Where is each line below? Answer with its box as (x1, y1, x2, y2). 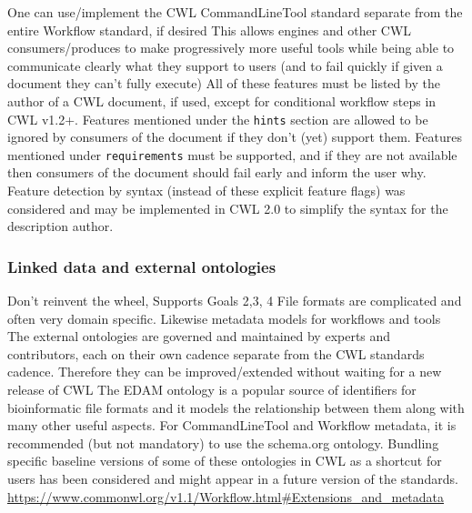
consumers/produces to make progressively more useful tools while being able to (7, 38, 455, 57)
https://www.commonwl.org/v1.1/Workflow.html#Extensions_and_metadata (7, 487, 445, 506)
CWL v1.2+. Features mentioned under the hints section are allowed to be (7, 109, 428, 128)
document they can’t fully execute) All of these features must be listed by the (7, 74, 440, 93)
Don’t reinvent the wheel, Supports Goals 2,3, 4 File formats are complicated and (7, 291, 462, 310)
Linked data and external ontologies (7, 255, 276, 277)
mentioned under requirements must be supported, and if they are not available (7, 145, 457, 164)
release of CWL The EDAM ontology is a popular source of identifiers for (7, 380, 417, 399)
